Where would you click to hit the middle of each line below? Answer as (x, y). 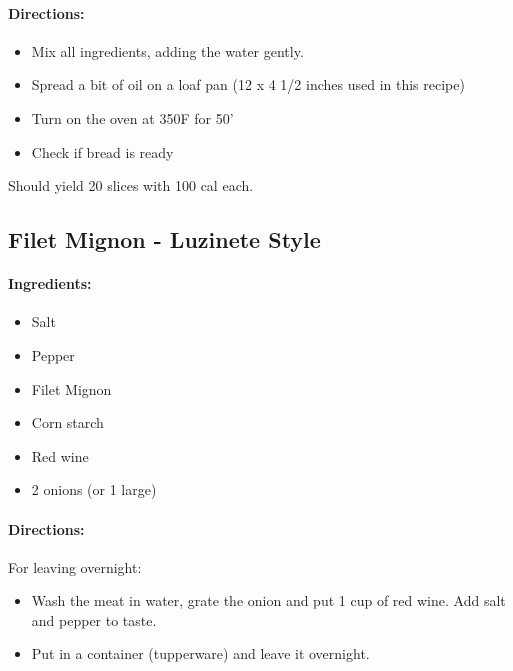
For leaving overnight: (75, 566)
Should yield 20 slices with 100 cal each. (131, 185)
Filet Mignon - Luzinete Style (164, 239)
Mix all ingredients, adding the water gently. (167, 50)
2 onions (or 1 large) (94, 489)
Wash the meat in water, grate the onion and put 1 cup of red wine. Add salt (268, 600)
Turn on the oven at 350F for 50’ (132, 117)
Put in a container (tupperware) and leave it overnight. (200, 653)
